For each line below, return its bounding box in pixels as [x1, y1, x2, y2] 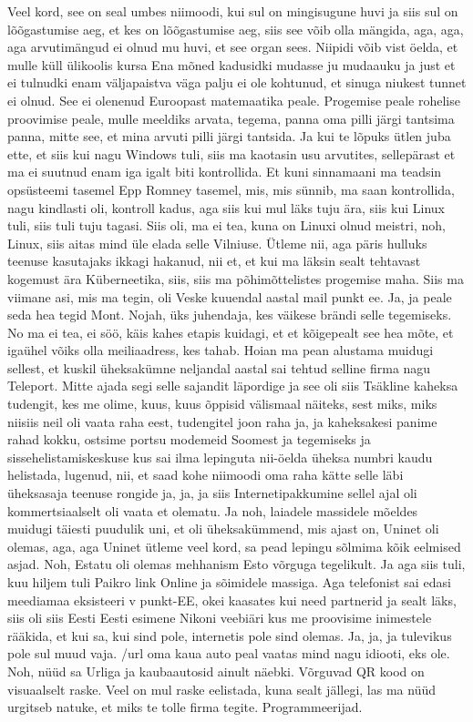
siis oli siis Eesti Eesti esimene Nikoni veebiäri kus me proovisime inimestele [7, 608, 432, 627]
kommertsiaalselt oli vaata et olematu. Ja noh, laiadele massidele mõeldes [7, 501, 418, 520]
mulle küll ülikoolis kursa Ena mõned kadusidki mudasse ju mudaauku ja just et [7, 55, 456, 74]
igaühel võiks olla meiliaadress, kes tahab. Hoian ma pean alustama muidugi [7, 341, 434, 360]
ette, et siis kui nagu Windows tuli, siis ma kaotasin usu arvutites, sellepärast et [7, 144, 456, 163]
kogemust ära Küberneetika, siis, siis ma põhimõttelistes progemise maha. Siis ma [7, 269, 464, 288]
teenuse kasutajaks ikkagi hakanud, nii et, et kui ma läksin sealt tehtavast [7, 251, 421, 270]
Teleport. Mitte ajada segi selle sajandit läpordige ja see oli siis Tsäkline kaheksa [7, 376, 458, 395]
